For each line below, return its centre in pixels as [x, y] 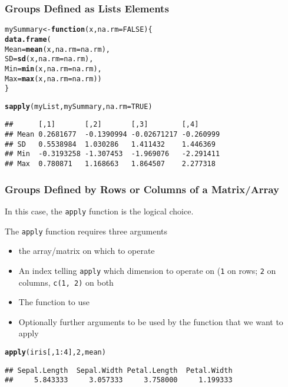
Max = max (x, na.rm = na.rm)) [53, 79]
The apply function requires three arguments [86, 231]
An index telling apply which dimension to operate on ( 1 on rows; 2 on [147, 270]
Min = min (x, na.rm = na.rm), [53, 69]
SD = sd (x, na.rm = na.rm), [49, 59]
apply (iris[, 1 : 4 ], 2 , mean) [55, 352]
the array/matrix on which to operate [87, 251]
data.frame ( [28, 39]
